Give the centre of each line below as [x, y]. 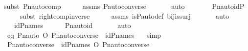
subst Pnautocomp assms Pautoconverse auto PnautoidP [124, 6]
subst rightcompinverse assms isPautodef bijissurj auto [124, 15]
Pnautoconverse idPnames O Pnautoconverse [78, 44]
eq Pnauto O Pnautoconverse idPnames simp [84, 35]
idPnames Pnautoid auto [72, 25]
